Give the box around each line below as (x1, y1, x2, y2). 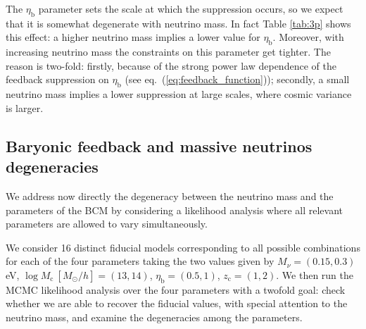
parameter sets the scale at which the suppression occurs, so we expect (38, 1, 343, 15)
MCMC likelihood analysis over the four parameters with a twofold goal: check (6, 282, 346, 297)
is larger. (6, 100, 44, 115)
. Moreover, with (272, 30, 344, 44)
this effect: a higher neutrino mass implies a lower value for (6, 30, 260, 44)
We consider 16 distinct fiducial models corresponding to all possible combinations (6, 240, 360, 254)
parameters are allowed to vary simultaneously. (6, 216, 208, 231)
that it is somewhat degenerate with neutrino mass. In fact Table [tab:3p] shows (6, 15, 351, 30)
